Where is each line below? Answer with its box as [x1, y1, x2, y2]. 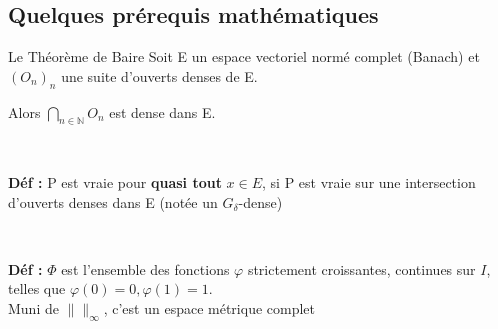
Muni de [8, 297, 59, 318]
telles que [8, 278, 66, 299]
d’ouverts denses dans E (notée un [8, 191, 218, 212]
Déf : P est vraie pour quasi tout [8, 171, 222, 192]
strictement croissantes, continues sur [247, 258, 476, 279]
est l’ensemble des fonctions [61, 258, 230, 279]
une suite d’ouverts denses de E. [61, 65, 258, 86]
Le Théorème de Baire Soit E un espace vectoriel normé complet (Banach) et [8, 46, 480, 67]
